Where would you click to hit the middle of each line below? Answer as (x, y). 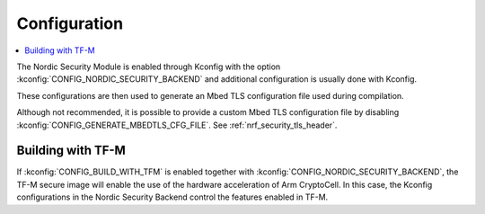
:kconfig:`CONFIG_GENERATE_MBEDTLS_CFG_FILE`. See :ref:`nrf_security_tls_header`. (177, 125)
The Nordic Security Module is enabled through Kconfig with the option (149, 67)
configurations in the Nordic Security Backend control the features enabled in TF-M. (172, 197)
